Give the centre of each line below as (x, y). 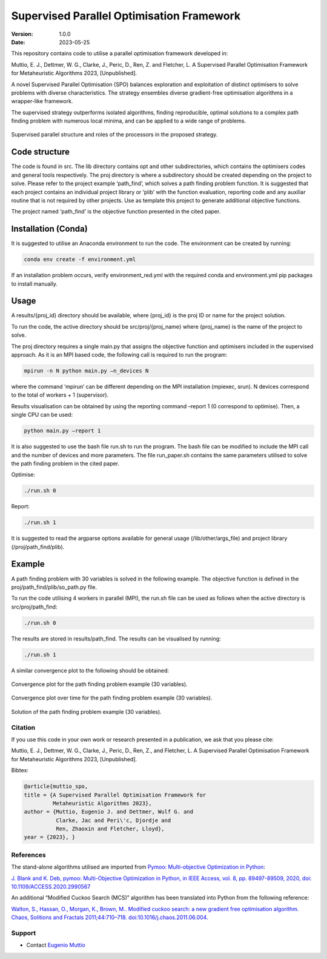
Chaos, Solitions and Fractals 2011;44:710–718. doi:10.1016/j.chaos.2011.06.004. (110, 917)
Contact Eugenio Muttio (56, 945)
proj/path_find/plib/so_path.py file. (54, 587)
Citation (23, 727)
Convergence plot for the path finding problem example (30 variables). (99, 684)
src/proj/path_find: (34, 607)
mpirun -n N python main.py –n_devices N (86, 371)
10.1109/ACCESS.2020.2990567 (51, 887)
